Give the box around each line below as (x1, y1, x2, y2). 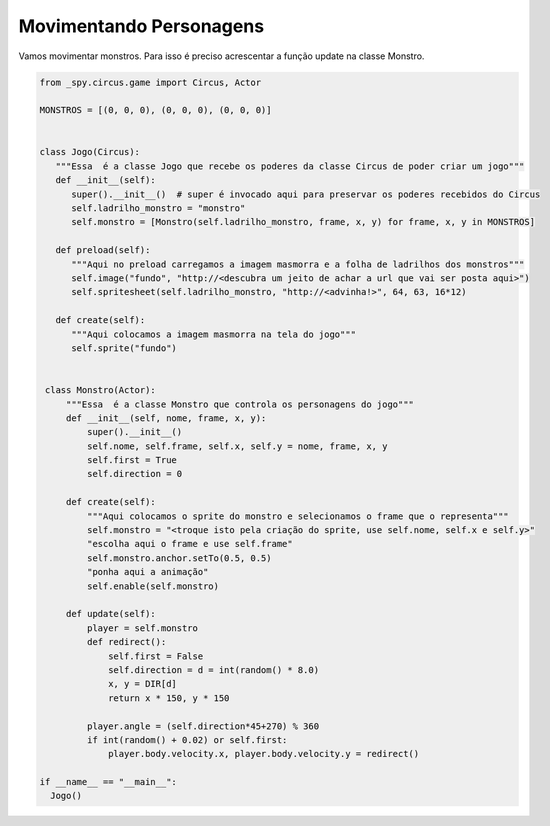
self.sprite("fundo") (71, 342, 177, 354)
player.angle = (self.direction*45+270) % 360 (86, 720, 320, 732)
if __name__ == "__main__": (39, 776, 177, 788)
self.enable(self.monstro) (86, 580, 220, 592)
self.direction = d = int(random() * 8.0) (108, 664, 320, 675)
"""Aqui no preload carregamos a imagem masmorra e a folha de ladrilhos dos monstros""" (71, 258, 525, 270)
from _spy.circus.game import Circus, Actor (39, 76, 262, 88)
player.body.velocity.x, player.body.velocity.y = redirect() (108, 748, 420, 760)
